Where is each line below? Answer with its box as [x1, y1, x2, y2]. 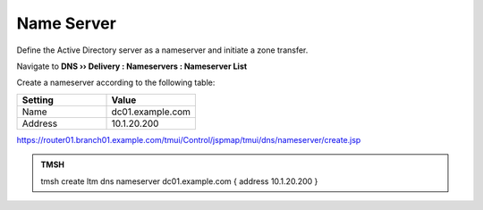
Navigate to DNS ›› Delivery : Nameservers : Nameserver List [16, 61, 248, 71]
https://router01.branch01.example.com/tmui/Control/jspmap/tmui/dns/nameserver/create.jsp [16, 134, 361, 145]
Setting [21, 94, 54, 106]
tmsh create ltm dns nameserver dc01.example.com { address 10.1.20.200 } [40, 175, 318, 187]
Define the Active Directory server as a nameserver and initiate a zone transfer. [16, 45, 309, 55]
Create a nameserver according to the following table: [16, 77, 216, 88]
